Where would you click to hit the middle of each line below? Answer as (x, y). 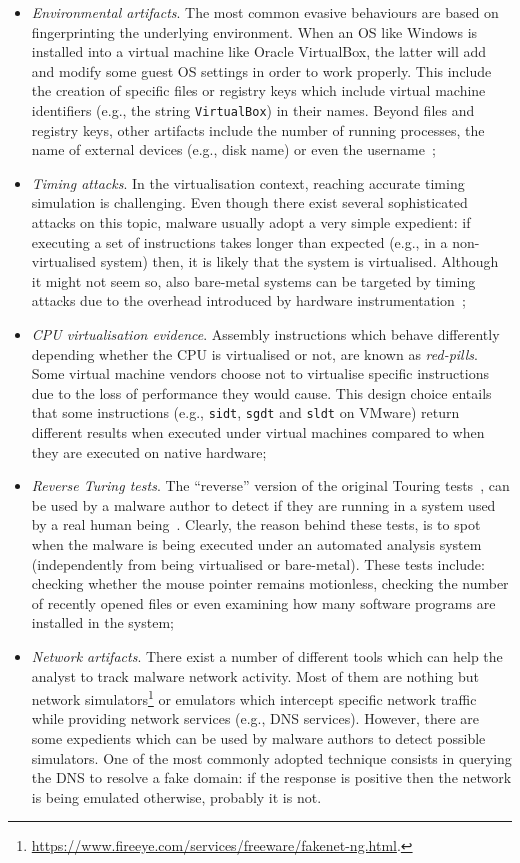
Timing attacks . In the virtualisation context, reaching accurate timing (248, 182)
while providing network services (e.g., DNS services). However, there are (255, 718)
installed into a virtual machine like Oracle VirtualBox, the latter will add (259, 51)
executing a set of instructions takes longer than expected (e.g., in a (239, 241)
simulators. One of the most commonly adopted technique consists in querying (271, 757)
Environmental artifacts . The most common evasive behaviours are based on (265, 12)
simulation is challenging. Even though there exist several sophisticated (249, 202)
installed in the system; (102, 622)
